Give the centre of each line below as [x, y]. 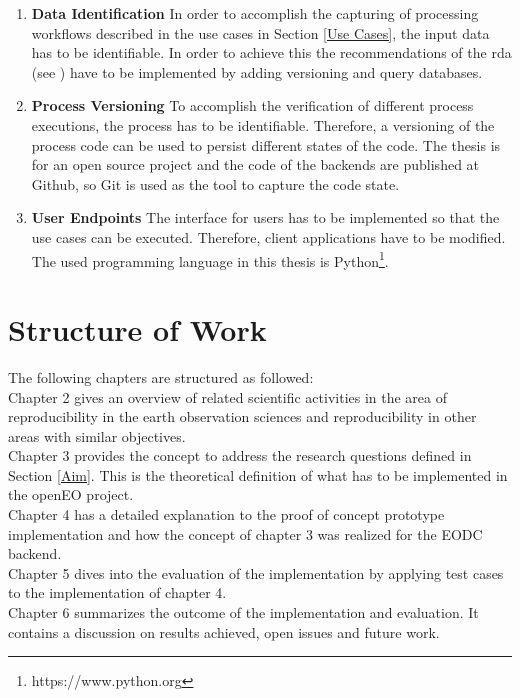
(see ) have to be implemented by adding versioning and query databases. [257, 71]
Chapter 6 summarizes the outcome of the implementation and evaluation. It [243, 612]
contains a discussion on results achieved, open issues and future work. [224, 631]
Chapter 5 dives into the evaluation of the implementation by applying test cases [256, 572]
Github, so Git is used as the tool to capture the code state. [215, 183]
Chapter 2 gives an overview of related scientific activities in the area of [228, 396]
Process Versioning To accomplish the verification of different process [252, 105]
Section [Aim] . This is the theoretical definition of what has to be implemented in [258, 474]
